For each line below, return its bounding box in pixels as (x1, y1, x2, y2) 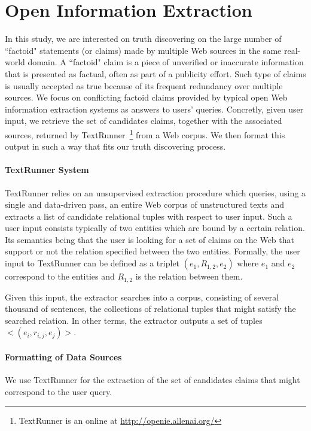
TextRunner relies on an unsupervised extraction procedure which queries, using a (5, 186, 306, 199)
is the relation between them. (135, 270, 243, 283)
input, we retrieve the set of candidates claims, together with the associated (5, 114, 282, 127)
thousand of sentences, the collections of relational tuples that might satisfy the (5, 302, 296, 315)
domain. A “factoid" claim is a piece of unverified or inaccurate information (28, 56, 304, 68)
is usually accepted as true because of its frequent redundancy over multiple (5, 79, 283, 92)
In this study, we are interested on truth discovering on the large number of (5, 32, 282, 45)
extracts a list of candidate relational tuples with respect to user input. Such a (5, 210, 292, 222)
